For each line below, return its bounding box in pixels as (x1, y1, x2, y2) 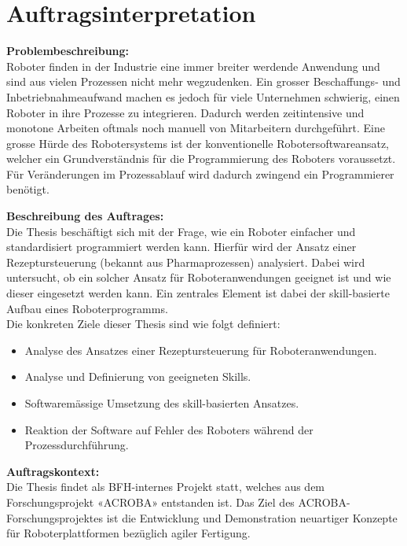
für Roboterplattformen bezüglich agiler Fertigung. (6, 525, 251, 541)
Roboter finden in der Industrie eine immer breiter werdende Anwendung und (6, 57, 380, 74)
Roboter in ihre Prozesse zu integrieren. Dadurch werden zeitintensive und (6, 104, 365, 120)
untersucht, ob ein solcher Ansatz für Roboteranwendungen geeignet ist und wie (6, 269, 391, 286)
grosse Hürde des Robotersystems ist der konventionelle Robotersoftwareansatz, (6, 135, 389, 151)
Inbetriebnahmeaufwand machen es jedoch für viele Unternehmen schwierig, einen (6, 88, 400, 105)
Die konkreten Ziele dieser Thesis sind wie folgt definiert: (6, 315, 280, 332)
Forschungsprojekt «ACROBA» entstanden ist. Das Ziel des (6, 493, 295, 510)
